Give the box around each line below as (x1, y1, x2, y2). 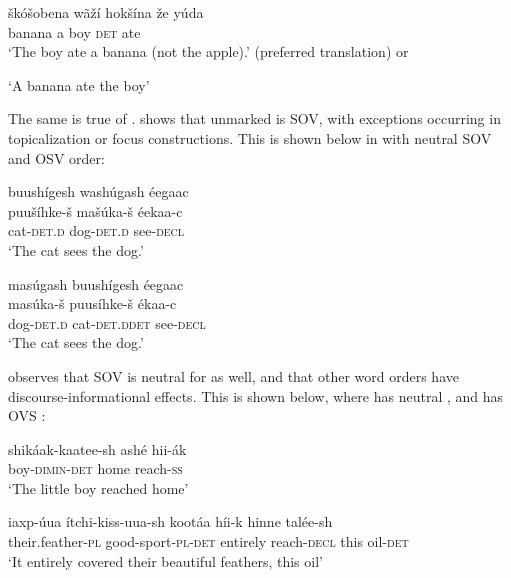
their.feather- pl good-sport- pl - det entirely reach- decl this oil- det (8, 531, 409, 552)
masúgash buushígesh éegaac (8, 273, 184, 294)
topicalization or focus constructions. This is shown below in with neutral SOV (8, 127, 492, 148)
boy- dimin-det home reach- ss (8, 458, 183, 479)
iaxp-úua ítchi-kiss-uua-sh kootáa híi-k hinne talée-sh (8, 511, 333, 532)
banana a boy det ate (8, 21, 141, 42)
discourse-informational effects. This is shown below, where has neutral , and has (8, 385, 504, 406)
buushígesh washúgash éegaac (8, 181, 189, 202)
